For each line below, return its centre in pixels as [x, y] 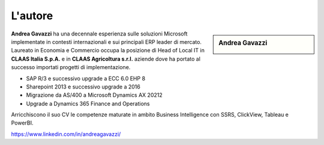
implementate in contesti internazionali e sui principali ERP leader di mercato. [106, 42]
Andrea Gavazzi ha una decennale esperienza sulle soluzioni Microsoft [99, 34]
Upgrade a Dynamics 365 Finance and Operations [88, 103]
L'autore [32, 16]
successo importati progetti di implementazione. [71, 67]
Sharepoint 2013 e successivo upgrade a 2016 [83, 87]
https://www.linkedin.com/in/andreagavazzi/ [66, 134]
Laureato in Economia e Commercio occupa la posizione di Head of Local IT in [108, 51]
